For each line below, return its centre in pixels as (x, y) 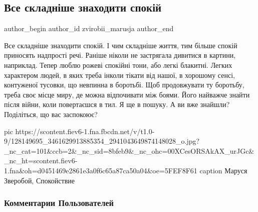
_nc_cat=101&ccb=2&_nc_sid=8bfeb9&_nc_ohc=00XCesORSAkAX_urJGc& (129, 150)
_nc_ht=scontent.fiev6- (41, 161)
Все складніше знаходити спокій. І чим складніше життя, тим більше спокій (121, 45)
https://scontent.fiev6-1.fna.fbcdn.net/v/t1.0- (85, 131)
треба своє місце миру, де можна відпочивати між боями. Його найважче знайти (127, 94)
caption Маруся (223, 170)
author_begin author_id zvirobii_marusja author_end (89, 28)
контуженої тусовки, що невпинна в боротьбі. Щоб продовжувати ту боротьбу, (124, 85)
